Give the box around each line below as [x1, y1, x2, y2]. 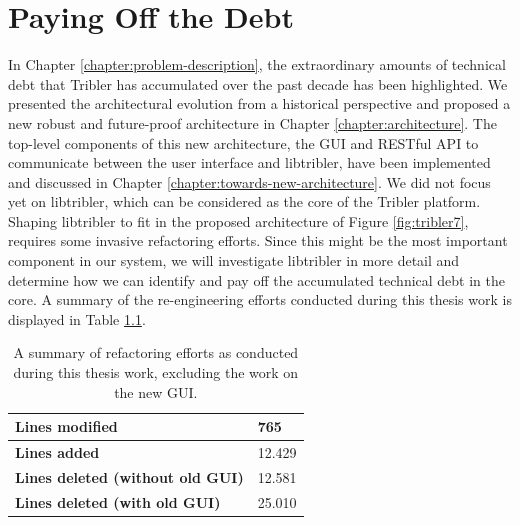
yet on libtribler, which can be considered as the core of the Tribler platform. [8, 191, 481, 212]
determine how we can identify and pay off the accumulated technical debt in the [8, 269, 506, 290]
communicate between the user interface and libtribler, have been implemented [8, 152, 491, 173]
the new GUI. [114, 381, 198, 402]
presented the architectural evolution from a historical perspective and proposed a [8, 93, 511, 114]
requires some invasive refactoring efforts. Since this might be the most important [8, 230, 508, 251]
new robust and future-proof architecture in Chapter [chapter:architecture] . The [8, 112, 497, 133]
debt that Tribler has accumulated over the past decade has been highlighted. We [8, 73, 508, 94]
